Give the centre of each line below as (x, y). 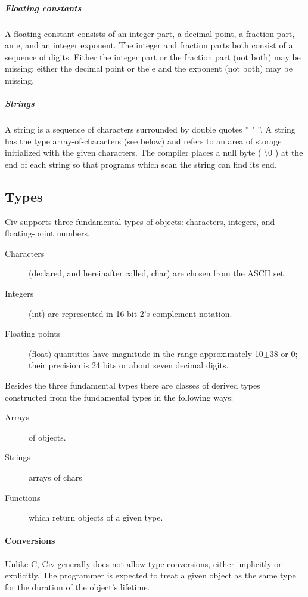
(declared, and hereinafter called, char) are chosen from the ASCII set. (158, 273)
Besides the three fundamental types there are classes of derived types (133, 385)
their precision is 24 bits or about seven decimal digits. (129, 365)
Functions (23, 497)
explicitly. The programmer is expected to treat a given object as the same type (150, 575)
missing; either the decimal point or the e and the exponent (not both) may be (149, 68)
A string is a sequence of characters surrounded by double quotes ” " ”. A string (150, 129)
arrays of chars (55, 477)
